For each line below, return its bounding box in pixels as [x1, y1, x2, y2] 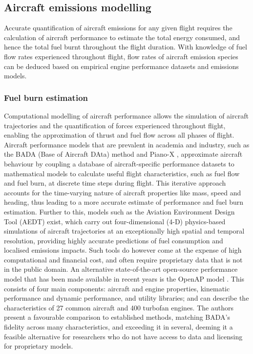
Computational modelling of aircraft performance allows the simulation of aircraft [4, 110, 249, 120]
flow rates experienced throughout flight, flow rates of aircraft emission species [4, 51, 238, 61]
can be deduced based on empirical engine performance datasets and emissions [4, 61, 239, 71]
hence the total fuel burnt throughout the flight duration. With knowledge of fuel [4, 42, 247, 52]
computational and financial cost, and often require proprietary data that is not [4, 254, 243, 264]
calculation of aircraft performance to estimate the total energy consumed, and [4, 32, 240, 42]
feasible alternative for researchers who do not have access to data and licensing [4, 331, 243, 341]
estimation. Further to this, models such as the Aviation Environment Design [4, 206, 235, 216]
